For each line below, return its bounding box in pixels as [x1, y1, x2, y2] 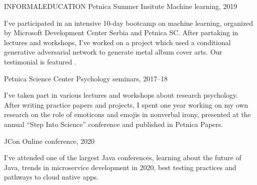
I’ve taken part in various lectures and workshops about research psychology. [4, 90, 238, 100]
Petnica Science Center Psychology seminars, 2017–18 [4, 73, 168, 83]
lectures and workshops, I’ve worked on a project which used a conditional [4, 37, 231, 47]
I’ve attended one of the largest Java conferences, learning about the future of [4, 152, 242, 163]
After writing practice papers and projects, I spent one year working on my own [4, 99, 249, 110]
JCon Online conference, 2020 [4, 135, 95, 146]
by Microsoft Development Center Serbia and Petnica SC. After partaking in [4, 27, 239, 38]
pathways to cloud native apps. [4, 172, 99, 182]
